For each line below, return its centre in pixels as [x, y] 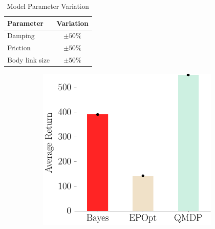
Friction [19, 48]
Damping [21, 35]
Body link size [29, 60]
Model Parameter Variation [48, 6]
